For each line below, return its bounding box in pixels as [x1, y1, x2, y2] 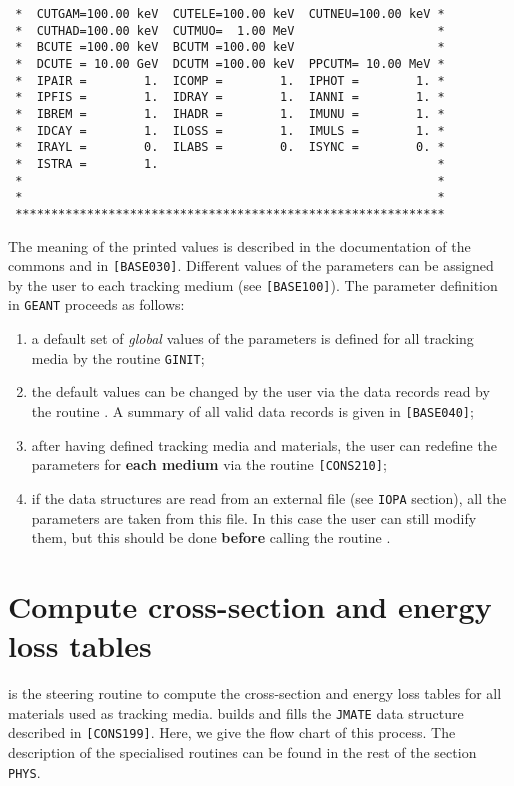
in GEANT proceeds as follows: [8, 294, 185, 315]
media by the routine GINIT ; [31, 347, 205, 368]
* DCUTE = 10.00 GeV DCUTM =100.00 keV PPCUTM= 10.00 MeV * [15, 56, 445, 71]
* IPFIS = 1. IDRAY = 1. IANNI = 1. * [15, 90, 445, 105]
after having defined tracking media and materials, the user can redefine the [31, 434, 497, 455]
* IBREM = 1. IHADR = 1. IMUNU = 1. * [15, 106, 445, 121]
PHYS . [8, 761, 41, 782]
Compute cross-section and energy [8, 585, 492, 626]
